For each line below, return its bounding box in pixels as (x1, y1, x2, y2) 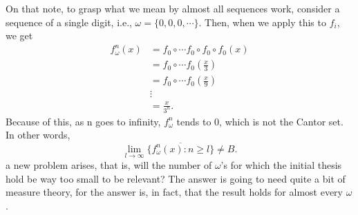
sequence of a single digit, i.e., (6, 14, 132, 29)
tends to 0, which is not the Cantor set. (176, 114, 343, 128)
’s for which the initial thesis (220, 157, 342, 172)
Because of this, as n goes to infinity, (6, 114, 161, 128)
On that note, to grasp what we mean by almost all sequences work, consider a (6, 1, 340, 15)
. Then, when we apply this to (198, 14, 326, 29)
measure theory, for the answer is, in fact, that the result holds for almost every (6, 185, 343, 199)
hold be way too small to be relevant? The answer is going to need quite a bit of (6, 171, 346, 185)
